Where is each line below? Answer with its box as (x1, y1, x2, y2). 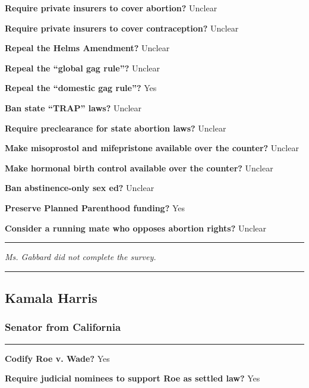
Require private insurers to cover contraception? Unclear (5, 21, 239, 34)
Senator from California (5, 320, 121, 334)
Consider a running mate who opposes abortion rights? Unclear (5, 221, 266, 234)
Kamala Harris (5, 289, 97, 307)
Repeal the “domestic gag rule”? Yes (5, 82, 157, 94)
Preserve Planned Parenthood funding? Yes (5, 201, 185, 214)
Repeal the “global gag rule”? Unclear (5, 61, 160, 74)
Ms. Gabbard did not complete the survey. (5, 251, 156, 263)
